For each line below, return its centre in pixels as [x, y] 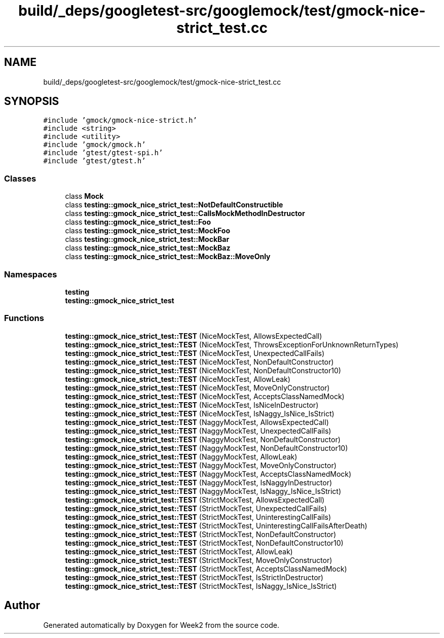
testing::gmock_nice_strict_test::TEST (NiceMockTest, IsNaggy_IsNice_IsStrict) [200, 413]
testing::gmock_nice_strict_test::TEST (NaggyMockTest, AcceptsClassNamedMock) [208, 474]
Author [22, 606]
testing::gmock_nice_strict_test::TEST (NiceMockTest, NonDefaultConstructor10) [203, 370]
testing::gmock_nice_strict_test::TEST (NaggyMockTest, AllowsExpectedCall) [197, 422]
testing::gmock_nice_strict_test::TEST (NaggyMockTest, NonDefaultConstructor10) [207, 448]
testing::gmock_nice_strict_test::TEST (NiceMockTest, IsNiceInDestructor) [192, 405]
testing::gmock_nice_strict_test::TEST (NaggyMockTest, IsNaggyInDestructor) [199, 482]
